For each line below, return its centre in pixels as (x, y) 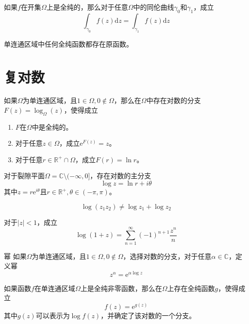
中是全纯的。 (52, 127)
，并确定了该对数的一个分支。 (148, 315)
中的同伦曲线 (154, 7)
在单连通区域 (55, 288)
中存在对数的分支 (174, 100)
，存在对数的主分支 (121, 176)
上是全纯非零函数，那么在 (121, 288)
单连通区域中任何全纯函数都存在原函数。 (68, 43)
